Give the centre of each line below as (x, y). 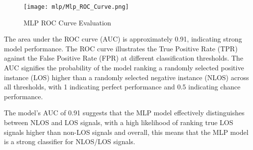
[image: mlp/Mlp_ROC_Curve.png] (76, 7)
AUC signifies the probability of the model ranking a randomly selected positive (124, 68)
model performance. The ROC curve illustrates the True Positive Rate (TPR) (121, 48)
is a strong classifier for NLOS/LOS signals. (70, 141)
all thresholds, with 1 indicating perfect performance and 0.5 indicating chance (122, 87)
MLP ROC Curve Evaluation (67, 22)
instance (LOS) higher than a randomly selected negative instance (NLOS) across (126, 77)
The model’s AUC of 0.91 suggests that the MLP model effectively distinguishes (124, 113)
